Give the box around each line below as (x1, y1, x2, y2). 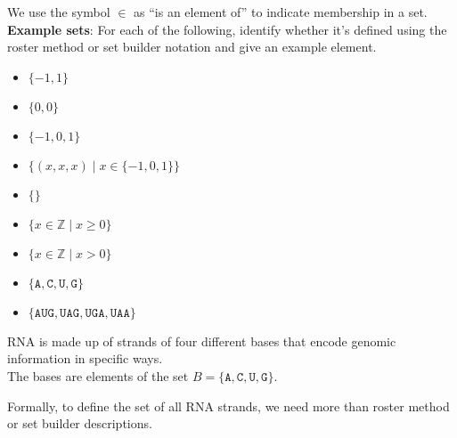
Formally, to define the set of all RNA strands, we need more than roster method (7, 396, 450, 415)
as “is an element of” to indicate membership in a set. (134, 3, 428, 20)
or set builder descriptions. (7, 414, 152, 433)
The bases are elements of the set (7, 366, 189, 385)
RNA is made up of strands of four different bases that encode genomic (7, 331, 396, 350)
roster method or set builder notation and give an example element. (7, 37, 377, 56)
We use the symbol (7, 3, 110, 20)
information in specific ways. (7, 349, 163, 368)
